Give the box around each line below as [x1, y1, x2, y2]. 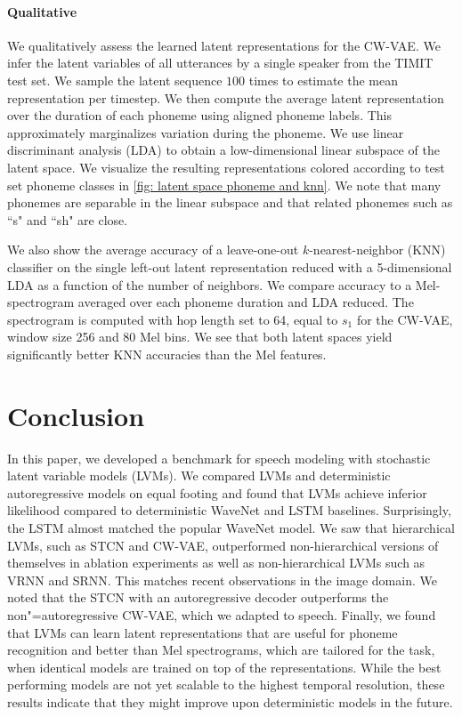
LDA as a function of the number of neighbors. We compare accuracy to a [7, 275, 412, 294]
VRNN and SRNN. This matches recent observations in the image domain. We [7, 570, 437, 589]
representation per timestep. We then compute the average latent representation [7, 88, 444, 107]
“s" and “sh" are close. [7, 210, 128, 229]
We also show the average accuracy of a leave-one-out [7, 240, 299, 259]
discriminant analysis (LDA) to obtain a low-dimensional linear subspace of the [7, 141, 440, 159]
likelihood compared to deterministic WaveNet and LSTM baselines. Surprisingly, [7, 501, 451, 520]
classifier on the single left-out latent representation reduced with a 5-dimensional [7, 257, 452, 276]
